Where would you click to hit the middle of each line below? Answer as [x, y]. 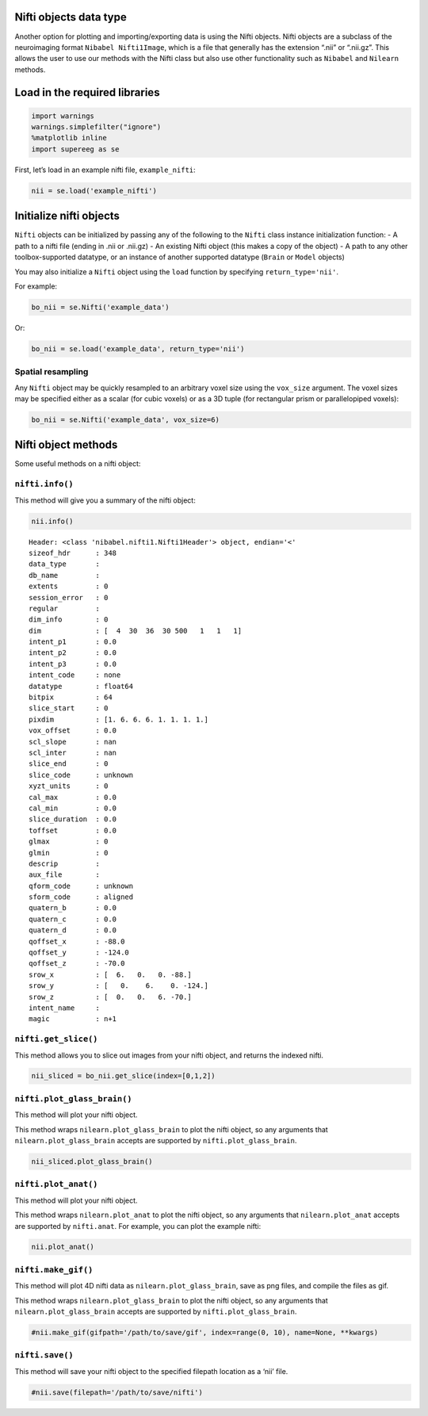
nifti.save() [44, 1355]
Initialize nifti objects [67, 216]
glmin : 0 [69, 853]
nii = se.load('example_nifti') [94, 191]
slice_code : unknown [81, 775]
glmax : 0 [69, 842]
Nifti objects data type [71, 17]
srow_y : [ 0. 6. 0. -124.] [119, 986]
